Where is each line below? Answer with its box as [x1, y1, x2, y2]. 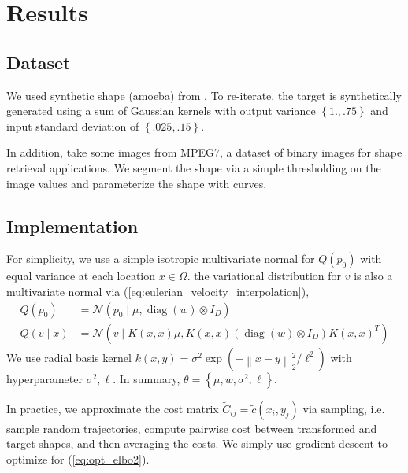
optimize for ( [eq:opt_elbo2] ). [6, 450, 150, 467]
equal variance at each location [6, 268, 156, 284]
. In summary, [113, 370, 180, 386]
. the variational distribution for [187, 268, 342, 284]
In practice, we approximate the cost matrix [6, 400, 219, 416]
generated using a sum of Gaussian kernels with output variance [6, 102, 316, 119]
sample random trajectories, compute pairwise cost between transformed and [6, 419, 377, 436]
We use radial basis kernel [6, 349, 132, 365]
